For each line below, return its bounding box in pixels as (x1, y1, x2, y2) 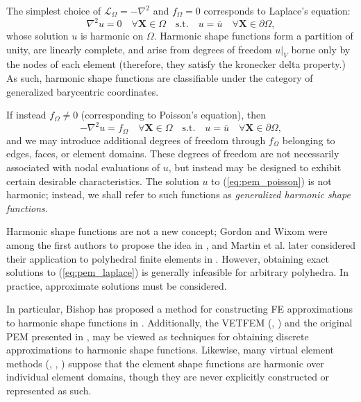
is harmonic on (80, 28, 144, 43)
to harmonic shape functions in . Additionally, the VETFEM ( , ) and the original (6, 315, 353, 329)
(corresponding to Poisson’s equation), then (81, 107, 267, 122)
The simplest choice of (6, 3, 101, 17)
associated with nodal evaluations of (6, 160, 160, 174)
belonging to (282, 132, 335, 147)
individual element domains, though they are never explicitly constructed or (6, 369, 330, 384)
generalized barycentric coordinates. (6, 84, 159, 98)
